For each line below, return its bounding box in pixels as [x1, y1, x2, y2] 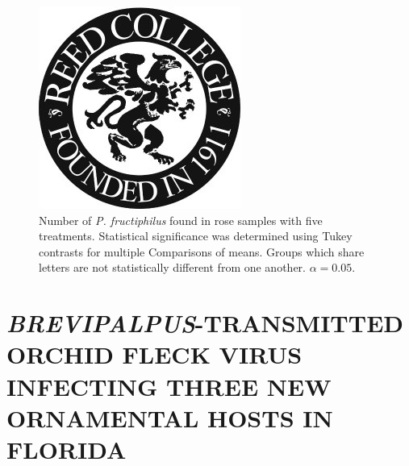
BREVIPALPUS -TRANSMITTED [6, 306, 404, 340]
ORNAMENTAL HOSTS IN [6, 401, 333, 434]
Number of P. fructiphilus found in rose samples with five [39, 211, 323, 228]
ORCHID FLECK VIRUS [6, 338, 303, 371]
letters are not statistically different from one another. [39, 259, 306, 276]
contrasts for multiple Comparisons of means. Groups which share [39, 243, 365, 260]
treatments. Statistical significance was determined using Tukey [39, 227, 353, 244]
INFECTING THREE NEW [6, 369, 332, 402]
